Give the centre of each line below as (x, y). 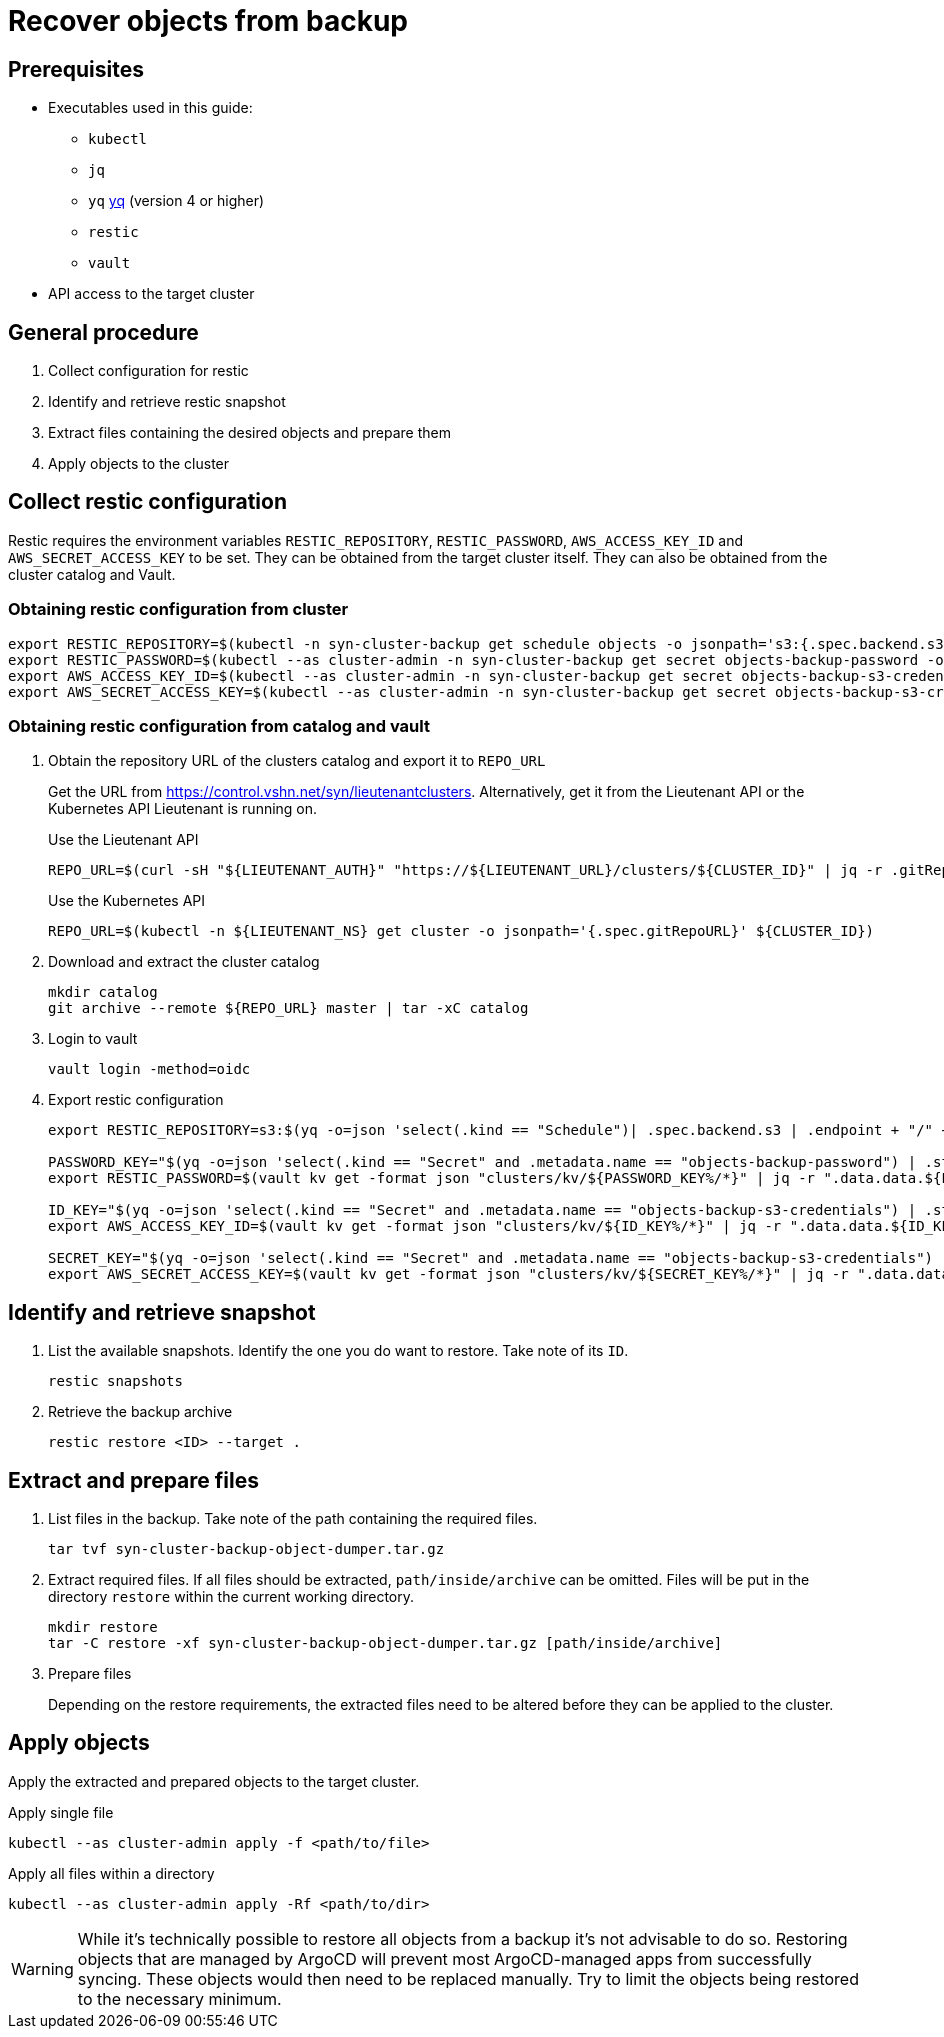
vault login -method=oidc (149, 1069)
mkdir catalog (103, 992)
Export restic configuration (136, 1100)
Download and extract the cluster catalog (184, 962)
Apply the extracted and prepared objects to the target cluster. (214, 1781)
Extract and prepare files (134, 1480)
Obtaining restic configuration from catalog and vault (219, 725)
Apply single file (61, 1812)
